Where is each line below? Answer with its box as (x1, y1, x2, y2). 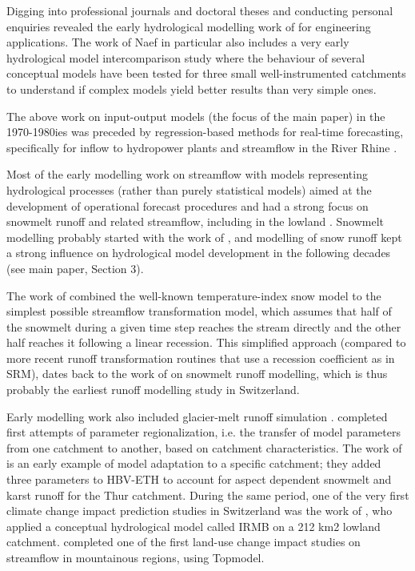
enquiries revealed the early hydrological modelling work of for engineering (6, 18, 371, 34)
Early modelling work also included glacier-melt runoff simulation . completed (6, 408, 388, 424)
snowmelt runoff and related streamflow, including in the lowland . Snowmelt (6, 213, 385, 230)
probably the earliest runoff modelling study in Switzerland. (6, 381, 300, 398)
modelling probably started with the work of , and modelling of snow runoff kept (6, 228, 402, 245)
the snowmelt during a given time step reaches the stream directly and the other (6, 318, 401, 335)
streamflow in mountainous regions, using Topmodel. (6, 549, 265, 565)
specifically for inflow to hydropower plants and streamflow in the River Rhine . (6, 139, 397, 155)
